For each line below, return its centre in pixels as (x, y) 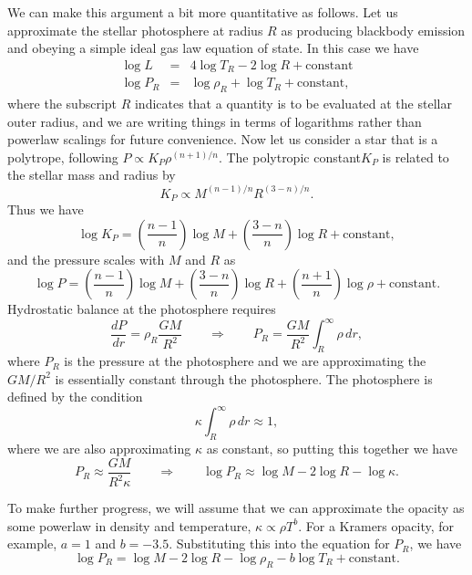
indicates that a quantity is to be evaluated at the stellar (293, 104)
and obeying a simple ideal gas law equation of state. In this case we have (213, 48)
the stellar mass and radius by (92, 175)
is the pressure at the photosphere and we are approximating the (245, 361)
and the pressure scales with (86, 259)
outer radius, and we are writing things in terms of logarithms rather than (215, 121)
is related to (416, 157)
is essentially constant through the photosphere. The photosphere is (244, 378)
